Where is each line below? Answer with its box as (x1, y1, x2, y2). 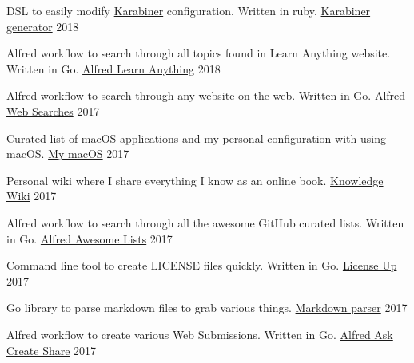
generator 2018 (6, 18, 79, 34)
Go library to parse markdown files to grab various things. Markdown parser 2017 (6, 299, 408, 316)
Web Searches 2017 (6, 102, 100, 119)
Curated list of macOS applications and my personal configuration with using (6, 129, 386, 146)
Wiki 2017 (6, 187, 57, 204)
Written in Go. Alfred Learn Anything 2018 (6, 60, 221, 77)
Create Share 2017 (6, 341, 97, 358)
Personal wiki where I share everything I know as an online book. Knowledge (6, 172, 384, 188)
